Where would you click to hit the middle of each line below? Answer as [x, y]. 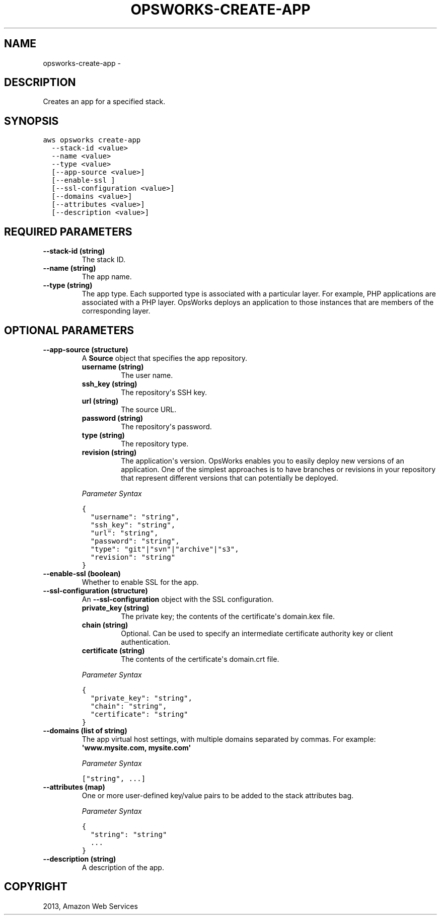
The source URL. [149, 409]
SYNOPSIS [31, 121]
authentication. [146, 642]
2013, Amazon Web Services [90, 906]
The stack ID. [104, 260]
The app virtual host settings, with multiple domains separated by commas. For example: [229, 739]
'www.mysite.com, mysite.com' [136, 747]
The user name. [147, 375]
